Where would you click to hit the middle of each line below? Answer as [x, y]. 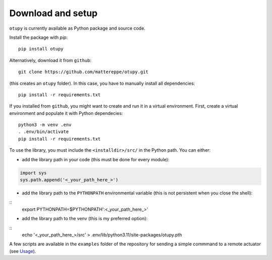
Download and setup [53, 13]
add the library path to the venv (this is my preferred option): [85, 219]
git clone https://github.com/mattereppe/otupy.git [83, 72]
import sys [33, 173]
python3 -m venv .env [45, 125]
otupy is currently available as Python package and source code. [77, 28]
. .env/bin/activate [44, 132]
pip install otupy [41, 49]
